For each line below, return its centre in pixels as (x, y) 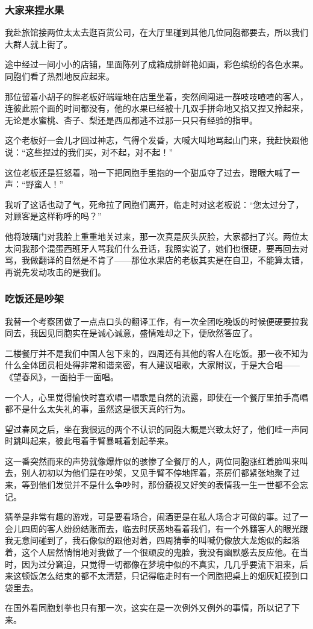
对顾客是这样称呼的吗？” (53, 216)
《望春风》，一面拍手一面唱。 (62, 376)
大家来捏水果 (35, 9)
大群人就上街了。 (39, 44)
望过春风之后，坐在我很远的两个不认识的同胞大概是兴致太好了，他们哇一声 (152, 429)
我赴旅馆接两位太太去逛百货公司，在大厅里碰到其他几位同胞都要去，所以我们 (156, 32)
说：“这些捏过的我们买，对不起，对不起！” (89, 152)
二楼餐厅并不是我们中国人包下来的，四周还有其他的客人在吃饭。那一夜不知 (152, 353)
